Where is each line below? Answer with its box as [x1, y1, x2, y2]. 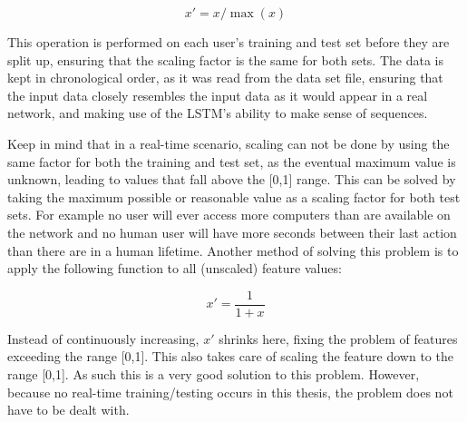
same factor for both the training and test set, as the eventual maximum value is [7, 152, 456, 171]
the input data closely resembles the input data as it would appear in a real [7, 85, 428, 104]
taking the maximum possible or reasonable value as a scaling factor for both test [7, 187, 461, 206]
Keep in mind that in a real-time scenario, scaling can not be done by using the [7, 133, 450, 152]
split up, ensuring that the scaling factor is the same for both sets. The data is [7, 50, 443, 69]
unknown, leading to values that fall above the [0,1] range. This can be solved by [7, 170, 456, 189]
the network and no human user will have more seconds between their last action [7, 222, 457, 241]
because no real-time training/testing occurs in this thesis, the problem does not [7, 382, 453, 401]
